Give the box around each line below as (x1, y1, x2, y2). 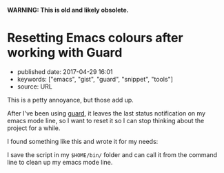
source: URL (17, 82, 53, 91)
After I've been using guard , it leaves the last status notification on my (7, 109, 205, 117)
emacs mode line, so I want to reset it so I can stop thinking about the (7, 116, 205, 125)
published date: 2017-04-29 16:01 (17, 67, 113, 75)
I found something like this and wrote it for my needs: (7, 137, 159, 145)
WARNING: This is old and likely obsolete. (7, 6, 129, 14)
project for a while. (7, 124, 61, 132)
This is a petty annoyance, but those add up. (7, 95, 134, 104)
